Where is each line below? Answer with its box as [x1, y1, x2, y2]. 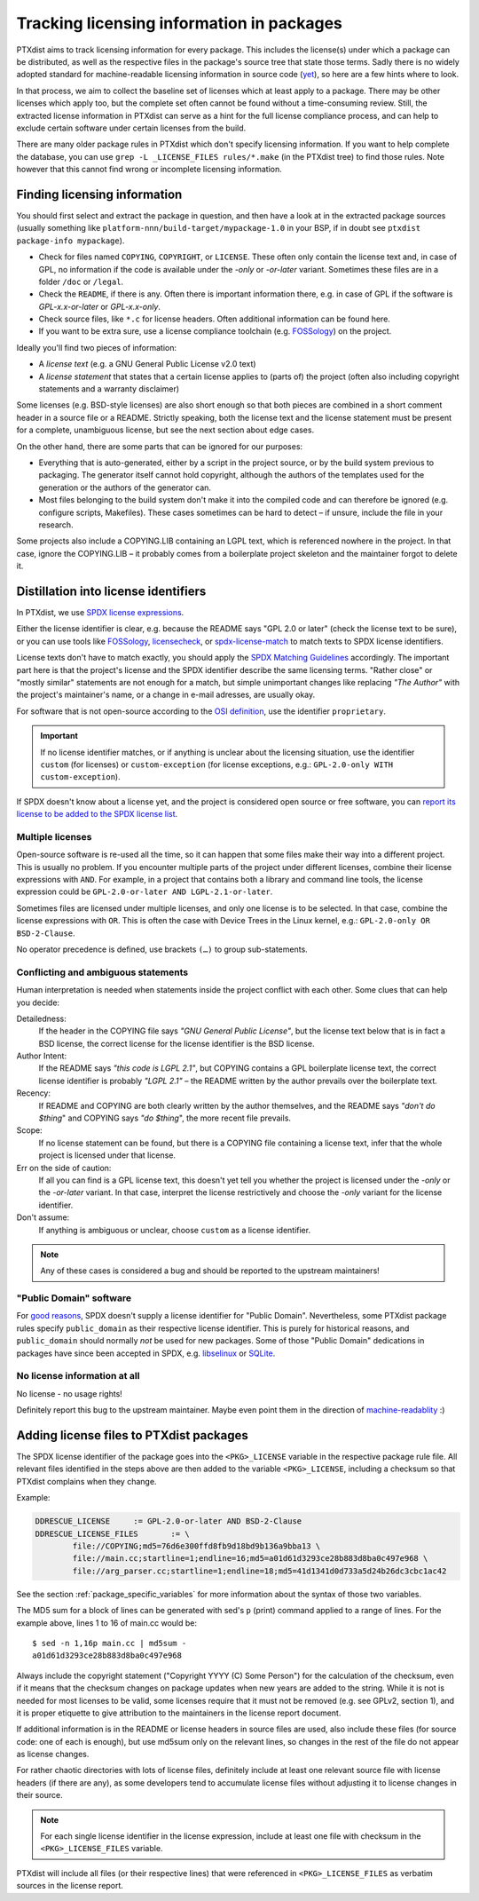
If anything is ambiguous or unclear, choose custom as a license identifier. [38, 1224, 310, 1235]
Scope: [16, 1125, 43, 1136]
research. [38, 519, 75, 530]
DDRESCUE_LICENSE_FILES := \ [35, 1528, 190, 1539]
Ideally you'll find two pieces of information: [16, 342, 177, 352]
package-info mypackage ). [16, 235, 125, 246]
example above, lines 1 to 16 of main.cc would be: [16, 1617, 198, 1628]
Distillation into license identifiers [16, 583, 207, 598]
